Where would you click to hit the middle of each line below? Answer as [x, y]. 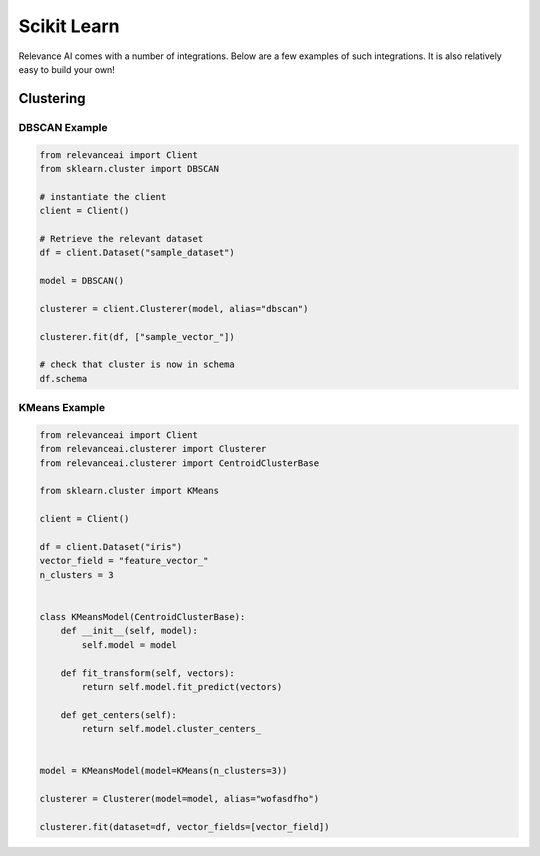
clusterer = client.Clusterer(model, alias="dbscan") [174, 308]
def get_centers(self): [118, 714]
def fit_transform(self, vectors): [147, 673]
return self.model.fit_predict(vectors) [182, 686]
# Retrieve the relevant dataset [121, 238]
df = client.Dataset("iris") [111, 547]
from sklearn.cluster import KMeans [129, 491]
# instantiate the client [103, 196]
